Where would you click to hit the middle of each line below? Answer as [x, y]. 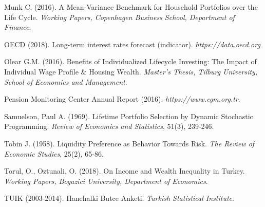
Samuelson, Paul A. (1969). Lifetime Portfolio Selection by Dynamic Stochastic [129, 116]
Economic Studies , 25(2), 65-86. [54, 153]
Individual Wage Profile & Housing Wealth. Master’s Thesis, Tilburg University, [131, 71]
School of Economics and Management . [66, 81]
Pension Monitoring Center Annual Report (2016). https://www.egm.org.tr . [122, 99]
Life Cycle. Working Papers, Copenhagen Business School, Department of [119, 17]
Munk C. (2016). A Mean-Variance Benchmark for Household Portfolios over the [131, 7]
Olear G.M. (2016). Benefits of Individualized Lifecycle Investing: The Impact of [130, 61]
